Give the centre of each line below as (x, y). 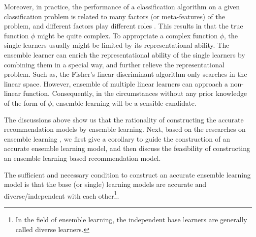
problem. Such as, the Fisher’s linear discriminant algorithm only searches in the (126, 74)
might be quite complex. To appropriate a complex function (127, 35)
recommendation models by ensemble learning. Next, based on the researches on (125, 129)
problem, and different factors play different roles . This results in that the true (124, 26)
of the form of (25, 103)
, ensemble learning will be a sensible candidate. (124, 103)
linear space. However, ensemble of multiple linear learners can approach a (116, 83)
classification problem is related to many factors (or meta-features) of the (114, 16)
